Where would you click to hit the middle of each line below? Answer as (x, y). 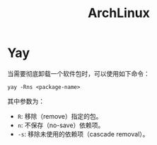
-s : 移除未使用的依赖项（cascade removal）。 (83, 134)
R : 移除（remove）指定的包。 (60, 116)
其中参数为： (26, 101)
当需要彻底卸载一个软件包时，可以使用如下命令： (78, 73)
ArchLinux (119, 13)
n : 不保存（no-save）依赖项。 (61, 125)
